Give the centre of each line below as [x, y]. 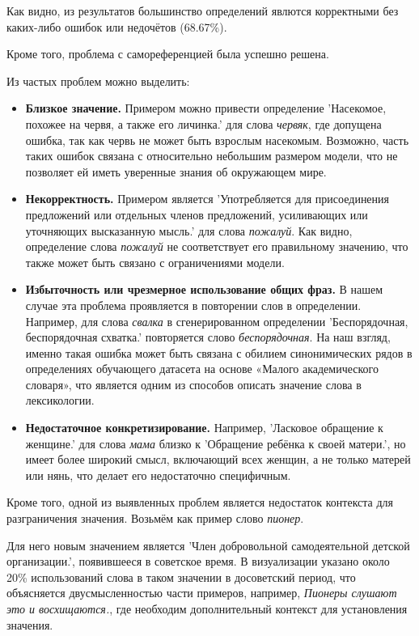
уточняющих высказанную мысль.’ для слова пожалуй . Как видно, [189, 230]
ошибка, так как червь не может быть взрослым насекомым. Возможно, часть [217, 140]
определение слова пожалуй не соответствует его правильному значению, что [217, 246]
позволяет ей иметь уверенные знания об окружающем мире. [176, 171]
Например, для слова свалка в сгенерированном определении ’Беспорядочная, [217, 321]
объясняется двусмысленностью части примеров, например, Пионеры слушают [202, 593]
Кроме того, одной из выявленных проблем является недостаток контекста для [200, 502]
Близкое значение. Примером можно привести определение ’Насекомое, [206, 108]
